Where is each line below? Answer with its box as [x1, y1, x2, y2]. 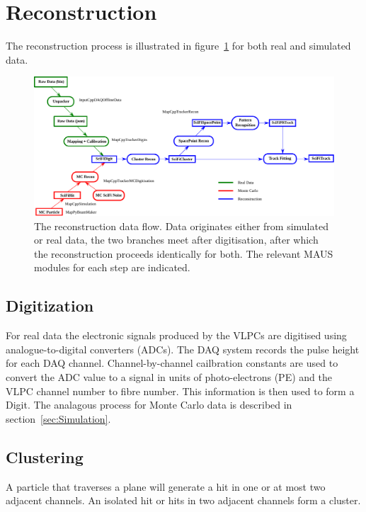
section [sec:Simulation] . [6, 411, 111, 426]
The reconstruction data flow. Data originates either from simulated [34, 218, 328, 233]
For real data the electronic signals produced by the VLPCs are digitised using [6, 328, 347, 343]
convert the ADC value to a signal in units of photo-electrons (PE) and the [6, 369, 332, 384]
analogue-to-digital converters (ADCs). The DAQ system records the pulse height [6, 341, 360, 356]
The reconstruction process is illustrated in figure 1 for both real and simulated [6, 38, 351, 53]
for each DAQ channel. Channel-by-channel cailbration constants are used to [6, 355, 338, 370]
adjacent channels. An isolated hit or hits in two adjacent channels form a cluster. [6, 493, 361, 508]
